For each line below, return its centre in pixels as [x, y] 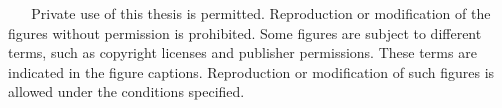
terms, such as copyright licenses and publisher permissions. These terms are [242, 52]
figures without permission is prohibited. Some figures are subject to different [245, 32]
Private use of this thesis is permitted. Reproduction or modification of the [261, 13]
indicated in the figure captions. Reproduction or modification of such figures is [251, 71]
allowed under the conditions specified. [126, 91]
